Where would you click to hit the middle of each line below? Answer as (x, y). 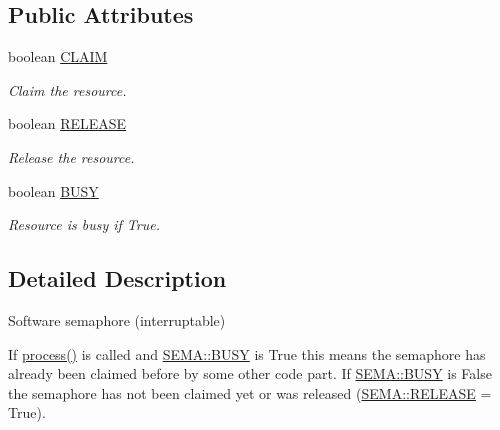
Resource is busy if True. (84, 224)
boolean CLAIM (58, 56)
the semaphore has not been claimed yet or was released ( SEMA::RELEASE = (250, 392)
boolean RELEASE (67, 123)
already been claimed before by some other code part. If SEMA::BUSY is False (250, 373)
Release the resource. (71, 156)
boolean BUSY (53, 190)
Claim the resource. (67, 89)
